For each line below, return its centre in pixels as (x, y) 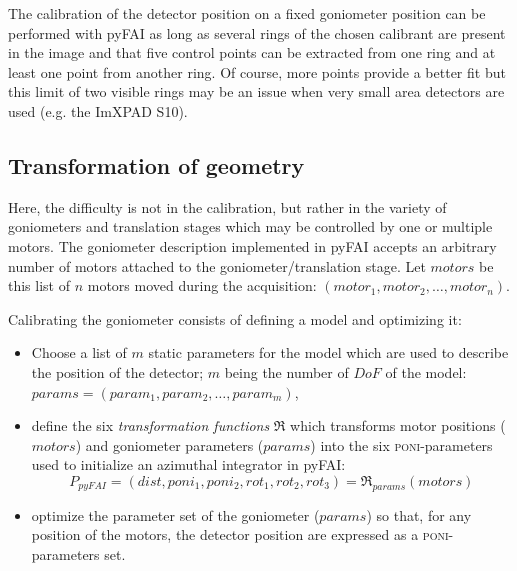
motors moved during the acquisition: (202, 285)
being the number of (286, 371)
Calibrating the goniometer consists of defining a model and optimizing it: (235, 318)
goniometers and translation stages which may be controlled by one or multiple (250, 226)
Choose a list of (79, 352)
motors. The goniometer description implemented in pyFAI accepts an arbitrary (252, 245)
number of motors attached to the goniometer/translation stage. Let (217, 265)
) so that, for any (419, 514)
